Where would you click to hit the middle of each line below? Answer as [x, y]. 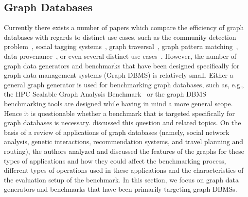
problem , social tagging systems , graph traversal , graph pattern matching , [121, 46]
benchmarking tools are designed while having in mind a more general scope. [118, 103]
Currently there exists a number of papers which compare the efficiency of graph [124, 27]
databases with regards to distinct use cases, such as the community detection [120, 37]
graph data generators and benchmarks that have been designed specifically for [122, 65]
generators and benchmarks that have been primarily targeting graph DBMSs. [121, 189]
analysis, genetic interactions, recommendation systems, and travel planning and [124, 141]
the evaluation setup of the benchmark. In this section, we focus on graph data [121, 179]
